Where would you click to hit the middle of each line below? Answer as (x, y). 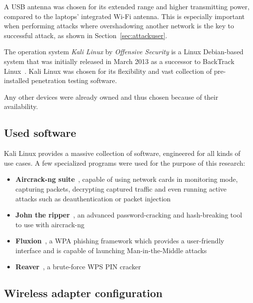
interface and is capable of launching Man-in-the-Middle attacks (111, 250)
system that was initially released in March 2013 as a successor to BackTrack (119, 61)
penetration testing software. (74, 80)
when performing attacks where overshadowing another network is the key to (119, 26)
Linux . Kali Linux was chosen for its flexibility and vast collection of (108, 71)
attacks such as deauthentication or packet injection (93, 198)
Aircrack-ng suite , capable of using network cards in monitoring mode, (126, 179)
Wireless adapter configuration (83, 293)
